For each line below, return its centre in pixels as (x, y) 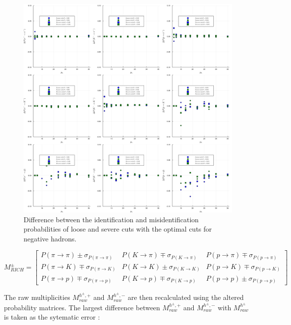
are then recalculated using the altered (186, 297)
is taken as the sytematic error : (52, 317)
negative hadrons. (50, 238)
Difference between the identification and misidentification (111, 219)
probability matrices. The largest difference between (82, 307)
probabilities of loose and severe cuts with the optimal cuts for (118, 229)
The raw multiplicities (37, 297)
